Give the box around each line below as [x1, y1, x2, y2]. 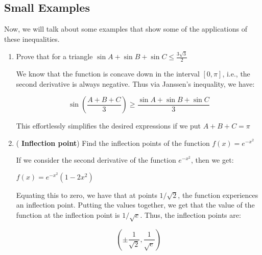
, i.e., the [222, 68, 250, 79]
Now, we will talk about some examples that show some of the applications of [4, 23, 247, 34]
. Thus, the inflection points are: [140, 210, 241, 220]
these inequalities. [4, 33, 60, 44]
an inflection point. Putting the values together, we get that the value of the [16, 199, 255, 210]
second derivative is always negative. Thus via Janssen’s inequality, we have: [16, 78, 255, 89]
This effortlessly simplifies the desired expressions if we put [16, 120, 201, 131]
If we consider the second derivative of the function [16, 155, 176, 165]
